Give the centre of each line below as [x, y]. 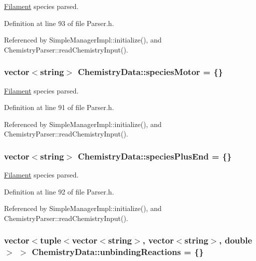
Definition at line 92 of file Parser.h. [59, 191]
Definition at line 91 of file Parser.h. [59, 107]
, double [236, 240]
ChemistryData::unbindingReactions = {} [118, 252]
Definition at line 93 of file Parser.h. [59, 23]
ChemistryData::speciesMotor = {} [150, 72]
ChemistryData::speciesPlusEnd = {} [155, 156]
